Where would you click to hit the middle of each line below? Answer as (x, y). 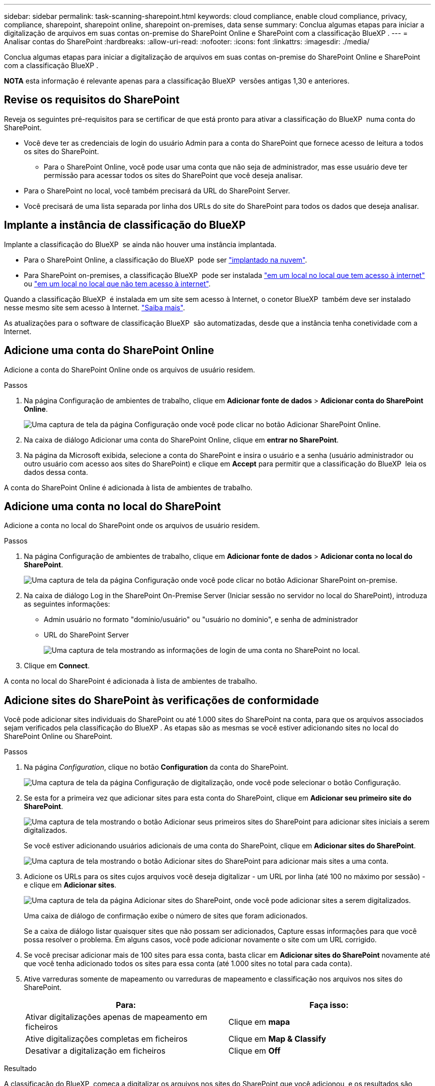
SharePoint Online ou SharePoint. (58, 736)
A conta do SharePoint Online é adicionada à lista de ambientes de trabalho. (128, 487)
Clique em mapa (259, 1022)
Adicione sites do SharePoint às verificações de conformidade (162, 700)
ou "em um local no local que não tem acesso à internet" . (117, 283)
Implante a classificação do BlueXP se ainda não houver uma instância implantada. (140, 244)
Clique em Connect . (57, 666)
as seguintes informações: (67, 604)
